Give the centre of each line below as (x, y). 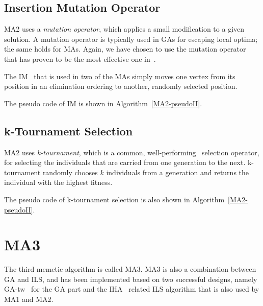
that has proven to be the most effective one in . (80, 58)
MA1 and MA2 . (29, 299)
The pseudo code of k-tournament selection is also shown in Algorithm (114, 199)
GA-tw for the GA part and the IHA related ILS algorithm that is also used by (132, 289)
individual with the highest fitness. (58, 182)
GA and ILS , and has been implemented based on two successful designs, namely (131, 279)
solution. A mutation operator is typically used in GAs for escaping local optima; (131, 39)
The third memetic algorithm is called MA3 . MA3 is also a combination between (130, 269)
